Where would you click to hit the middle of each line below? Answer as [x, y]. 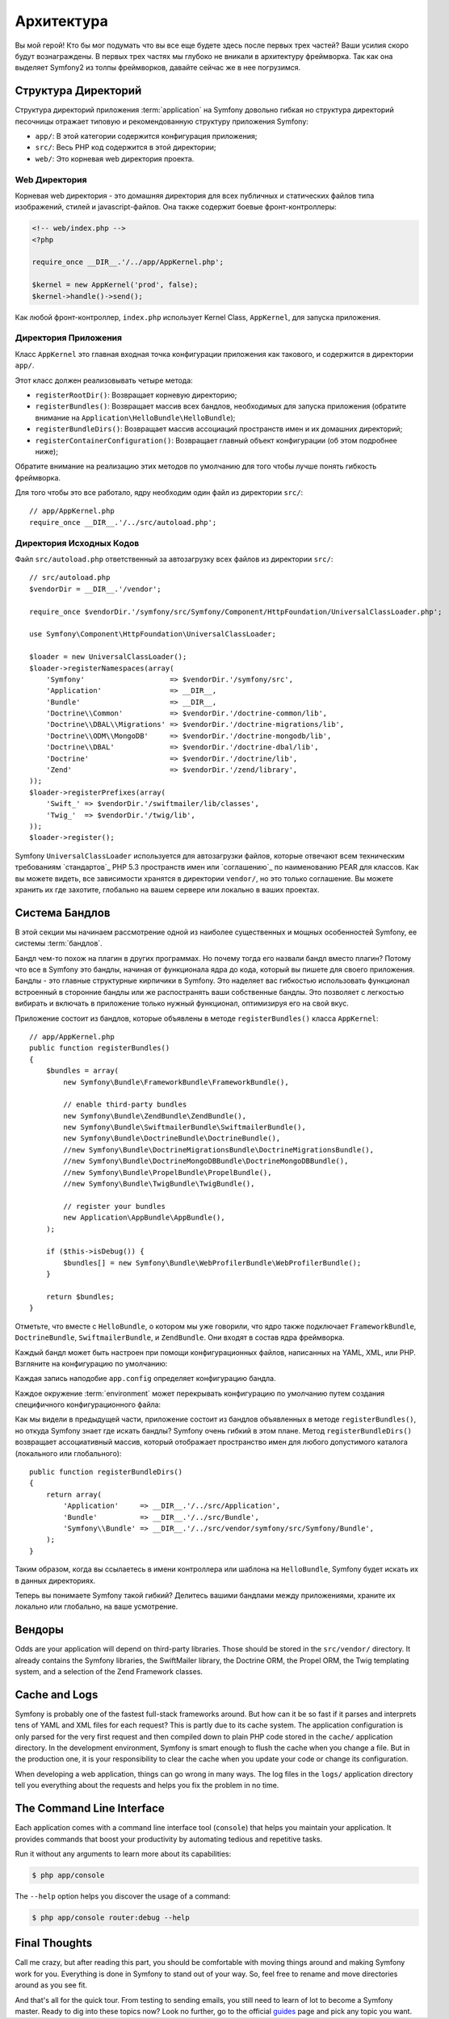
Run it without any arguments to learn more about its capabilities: [123, 1853]
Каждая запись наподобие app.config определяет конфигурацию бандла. [145, 1379]
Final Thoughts [54, 1943]
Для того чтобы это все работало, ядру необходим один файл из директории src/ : [159, 493]
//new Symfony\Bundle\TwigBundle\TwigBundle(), [159, 1184]
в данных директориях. [55, 1580]
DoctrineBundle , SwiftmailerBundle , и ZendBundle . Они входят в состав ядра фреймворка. [180, 1337]
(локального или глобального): [68, 1453]
